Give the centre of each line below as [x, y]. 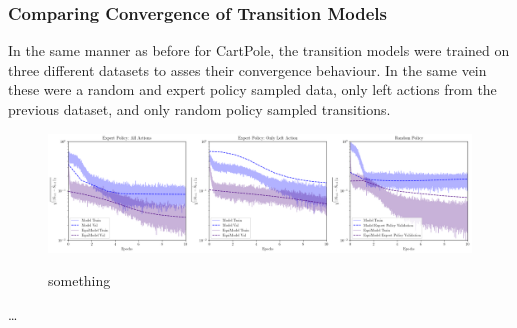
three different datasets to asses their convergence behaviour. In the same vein [247, 69]
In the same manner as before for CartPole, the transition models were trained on [259, 50]
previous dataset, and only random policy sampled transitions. [199, 109]
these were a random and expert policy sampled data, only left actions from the [252, 89]
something [79, 280]
